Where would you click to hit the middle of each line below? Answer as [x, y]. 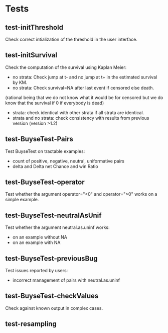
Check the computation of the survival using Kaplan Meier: [66, 67]
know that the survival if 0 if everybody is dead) [55, 103]
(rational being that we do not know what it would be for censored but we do [84, 97]
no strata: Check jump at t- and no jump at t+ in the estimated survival [85, 77]
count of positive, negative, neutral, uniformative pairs [68, 161]
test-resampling [31, 324]
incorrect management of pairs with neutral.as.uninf [66, 280]
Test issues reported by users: [37, 271]
